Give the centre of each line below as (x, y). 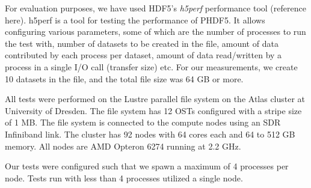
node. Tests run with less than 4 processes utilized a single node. (124, 177)
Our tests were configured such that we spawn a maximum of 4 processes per (147, 166)
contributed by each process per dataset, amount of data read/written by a (143, 55)
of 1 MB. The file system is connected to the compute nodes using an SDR (143, 122)
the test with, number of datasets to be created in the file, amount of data (142, 43)
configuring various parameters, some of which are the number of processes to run (155, 32)
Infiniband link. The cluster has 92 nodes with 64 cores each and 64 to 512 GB (150, 134)
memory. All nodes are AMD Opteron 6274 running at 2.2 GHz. (123, 146)
